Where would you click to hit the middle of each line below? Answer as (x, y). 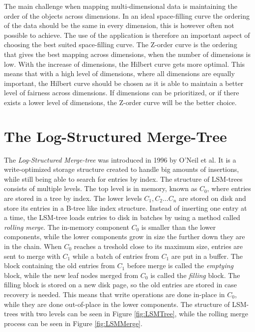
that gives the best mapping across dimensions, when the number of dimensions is (127, 54)
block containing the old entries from (59, 265)
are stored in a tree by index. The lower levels (73, 198)
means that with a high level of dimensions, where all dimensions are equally (119, 73)
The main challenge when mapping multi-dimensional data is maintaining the (121, 6)
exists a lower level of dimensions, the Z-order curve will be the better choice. (120, 102)
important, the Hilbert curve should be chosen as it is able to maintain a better (124, 83)
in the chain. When (33, 246)
